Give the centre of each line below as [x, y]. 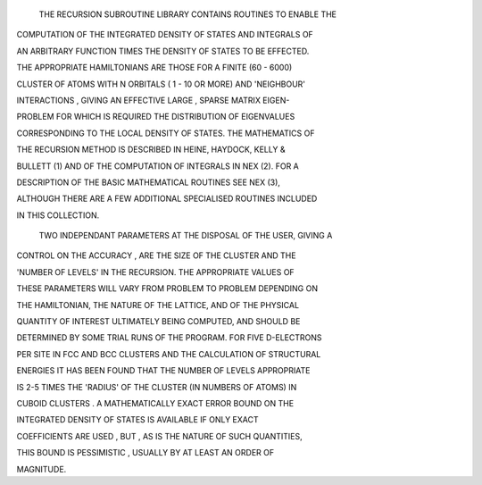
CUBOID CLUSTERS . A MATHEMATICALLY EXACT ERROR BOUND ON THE [155, 403]
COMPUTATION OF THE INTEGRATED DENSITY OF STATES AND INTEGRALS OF [165, 35]
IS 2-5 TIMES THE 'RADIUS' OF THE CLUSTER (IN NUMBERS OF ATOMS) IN [157, 387]
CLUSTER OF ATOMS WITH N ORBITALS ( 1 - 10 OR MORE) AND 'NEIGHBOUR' [161, 84]
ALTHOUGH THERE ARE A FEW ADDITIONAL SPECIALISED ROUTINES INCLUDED [167, 199]
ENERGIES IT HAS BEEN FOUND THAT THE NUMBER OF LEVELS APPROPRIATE [163, 371]
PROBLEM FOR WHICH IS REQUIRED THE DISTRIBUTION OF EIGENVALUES [156, 117]
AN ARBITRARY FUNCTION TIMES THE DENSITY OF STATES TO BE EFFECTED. [163, 51]
